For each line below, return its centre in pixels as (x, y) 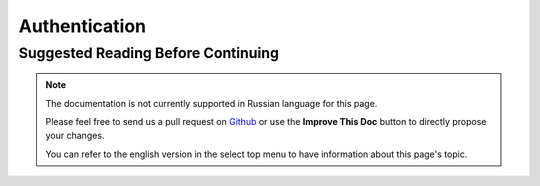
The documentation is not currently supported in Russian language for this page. (211, 103)
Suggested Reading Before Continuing (149, 53)
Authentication (82, 26)
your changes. (75, 136)
